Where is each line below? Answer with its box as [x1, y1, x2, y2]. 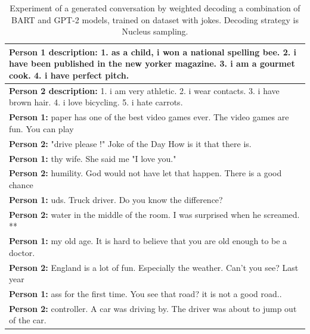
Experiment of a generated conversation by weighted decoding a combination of [10, 2, 300, 14]
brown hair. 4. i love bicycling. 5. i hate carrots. [9, 96, 183, 108]
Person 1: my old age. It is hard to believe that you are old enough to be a [9, 235, 287, 247]
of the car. [9, 314, 46, 326]
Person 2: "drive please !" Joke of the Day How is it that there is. [9, 137, 252, 149]
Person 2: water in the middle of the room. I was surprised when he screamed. [9, 208, 300, 220]
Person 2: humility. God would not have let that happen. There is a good [9, 167, 282, 179]
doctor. [9, 246, 35, 258]
